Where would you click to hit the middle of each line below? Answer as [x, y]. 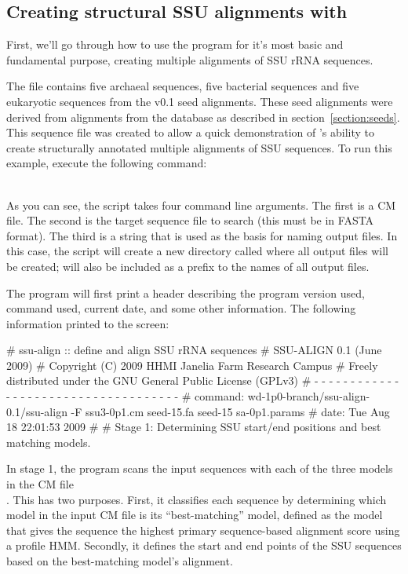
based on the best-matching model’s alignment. [120, 561]
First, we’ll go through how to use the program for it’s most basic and [175, 44]
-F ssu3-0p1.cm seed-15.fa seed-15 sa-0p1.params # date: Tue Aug [230, 411]
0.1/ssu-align [37, 411]
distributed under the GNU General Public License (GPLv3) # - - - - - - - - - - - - [203, 380]
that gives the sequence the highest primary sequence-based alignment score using [203, 530]
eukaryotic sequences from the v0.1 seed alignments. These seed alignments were [200, 101]
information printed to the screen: [88, 323]
